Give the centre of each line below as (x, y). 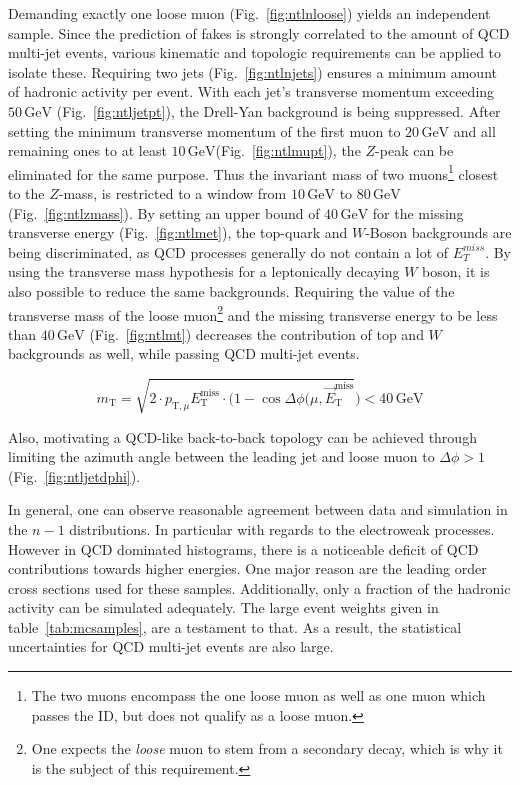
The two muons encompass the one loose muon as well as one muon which (258, 695)
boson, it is (456, 271)
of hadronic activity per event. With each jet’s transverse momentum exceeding (251, 91)
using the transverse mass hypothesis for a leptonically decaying (204, 271)
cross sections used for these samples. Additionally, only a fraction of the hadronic (259, 587)
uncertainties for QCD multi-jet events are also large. (171, 646)
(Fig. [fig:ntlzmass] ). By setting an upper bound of (164, 212)
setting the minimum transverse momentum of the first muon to (204, 130)
